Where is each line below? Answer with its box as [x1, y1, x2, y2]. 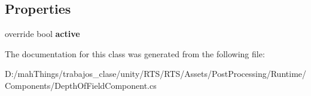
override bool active [5, 27, 80, 40]
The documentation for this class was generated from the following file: [5, 47, 265, 60]
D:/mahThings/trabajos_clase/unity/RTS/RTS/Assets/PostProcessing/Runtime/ [5, 67, 307, 80]
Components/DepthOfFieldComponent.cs [5, 79, 157, 91]
